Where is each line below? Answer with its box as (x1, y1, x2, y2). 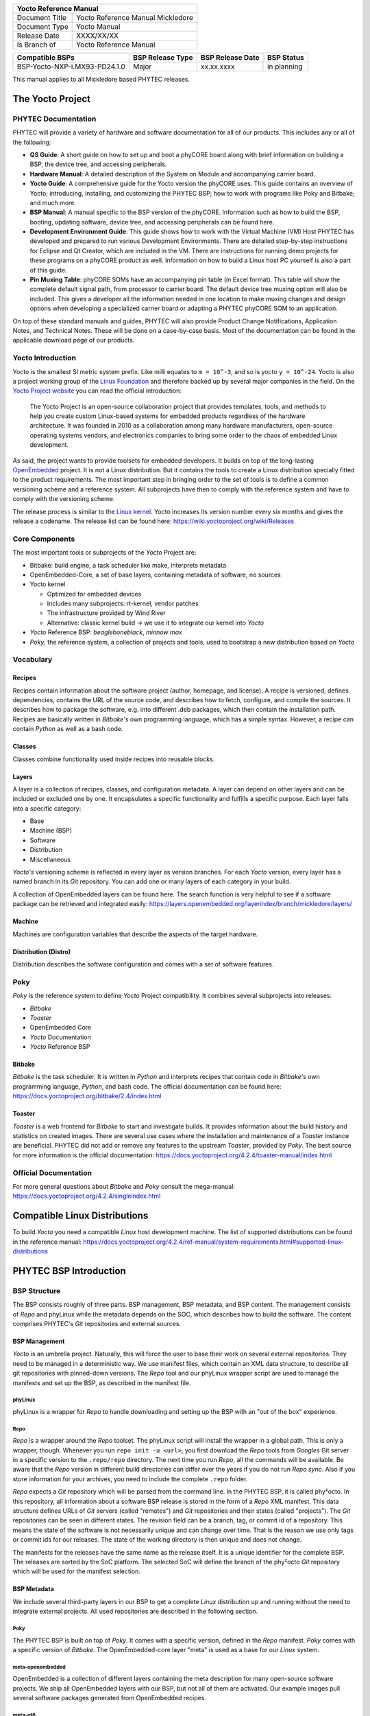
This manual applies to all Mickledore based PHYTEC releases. (12, 76, 190, 83)
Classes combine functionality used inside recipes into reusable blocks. (12, 755, 215, 763)
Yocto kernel (29, 580, 66, 588)
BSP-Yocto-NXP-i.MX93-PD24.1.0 (16, 62, 126, 71)
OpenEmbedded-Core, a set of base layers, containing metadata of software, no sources (29, 570, 281, 579)
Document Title (16, 13, 66, 22)
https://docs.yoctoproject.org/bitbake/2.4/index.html (12, 1092, 162, 1100)
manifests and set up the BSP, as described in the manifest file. (12, 1378, 191, 1387)
